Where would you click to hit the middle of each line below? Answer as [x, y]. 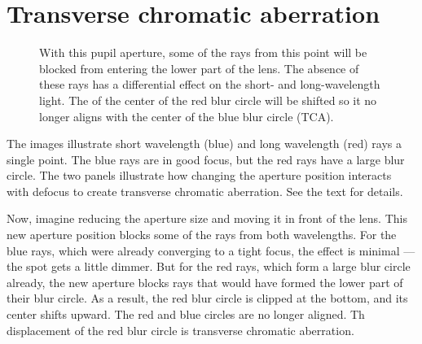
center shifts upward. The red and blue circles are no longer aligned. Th [186, 314]
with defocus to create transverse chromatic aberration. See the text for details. [205, 191]
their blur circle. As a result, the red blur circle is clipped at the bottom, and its [207, 298]
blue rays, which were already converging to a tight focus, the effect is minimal [203, 250]
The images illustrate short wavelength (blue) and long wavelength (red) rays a [204, 144]
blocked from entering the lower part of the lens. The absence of [199, 68]
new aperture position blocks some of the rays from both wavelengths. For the [202, 235]
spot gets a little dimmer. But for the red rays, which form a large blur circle [218, 266]
